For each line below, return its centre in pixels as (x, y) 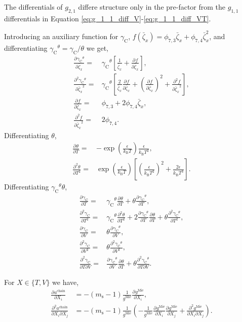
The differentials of (33, 7)
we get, (97, 47)
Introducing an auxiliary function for (61, 36)
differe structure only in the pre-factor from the (152, 7)
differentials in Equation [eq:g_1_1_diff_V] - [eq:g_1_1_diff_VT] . (108, 18)
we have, (66, 282)
